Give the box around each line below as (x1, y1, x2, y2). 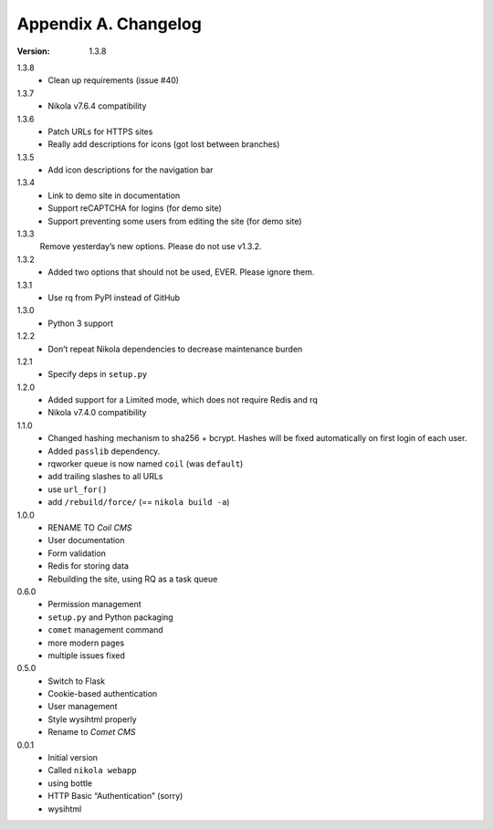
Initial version (47, 752, 99, 763)
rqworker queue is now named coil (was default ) (47, 458, 244, 469)
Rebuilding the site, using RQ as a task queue (47, 573, 218, 584)
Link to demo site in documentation (47, 190, 181, 201)
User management (47, 701, 118, 712)
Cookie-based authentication (47, 688, 158, 699)
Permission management (47, 599, 142, 610)
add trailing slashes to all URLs (47, 471, 163, 482)
